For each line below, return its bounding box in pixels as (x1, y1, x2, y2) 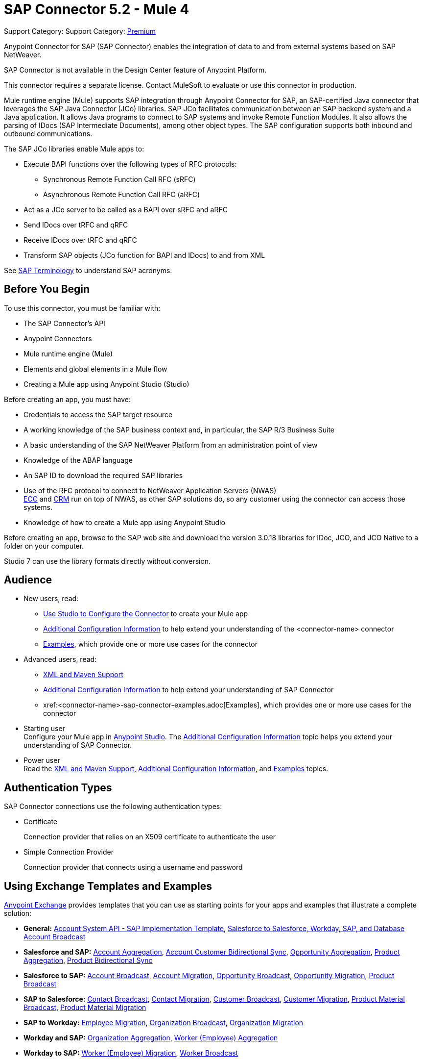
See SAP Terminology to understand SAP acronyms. (4, 266, 172, 275)
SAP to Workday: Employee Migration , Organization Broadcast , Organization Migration (23, 1018, 304, 1027)
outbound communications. (4, 129, 93, 138)
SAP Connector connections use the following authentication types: (4, 802, 222, 811)
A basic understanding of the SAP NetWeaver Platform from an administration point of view (23, 440, 318, 449)
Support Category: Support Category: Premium (4, 26, 156, 35)
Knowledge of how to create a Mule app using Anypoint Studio (23, 518, 225, 527)
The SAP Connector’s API (23, 319, 105, 328)
